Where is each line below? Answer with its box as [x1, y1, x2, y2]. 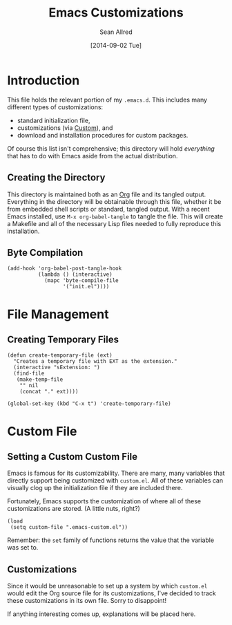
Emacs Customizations [48, 5, 184, 21]
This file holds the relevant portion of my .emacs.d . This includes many [7, 95, 208, 104]
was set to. [7, 543, 39, 552]
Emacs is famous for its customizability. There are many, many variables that [7, 469, 225, 478]
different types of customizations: [7, 102, 104, 111]
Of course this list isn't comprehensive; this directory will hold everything [7, 144, 215, 153]
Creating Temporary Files [7, 333, 119, 345]
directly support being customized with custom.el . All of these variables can [7, 476, 223, 485]
